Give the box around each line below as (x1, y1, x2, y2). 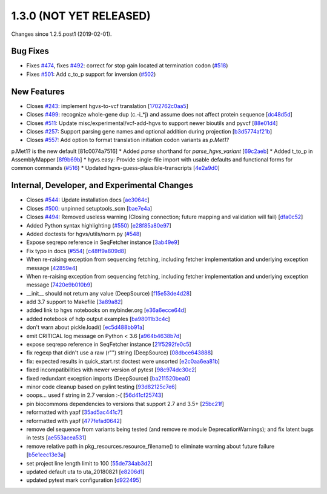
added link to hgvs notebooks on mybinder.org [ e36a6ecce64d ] (26, 306, 187, 314)
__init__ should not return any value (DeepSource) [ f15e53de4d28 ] (26, 289, 192, 297)
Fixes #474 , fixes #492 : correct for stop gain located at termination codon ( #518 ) (26, 62, 228, 69)
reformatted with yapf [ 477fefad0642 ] (26, 417, 122, 424)
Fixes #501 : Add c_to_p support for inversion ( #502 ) (26, 70, 156, 78)
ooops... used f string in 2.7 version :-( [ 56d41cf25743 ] (26, 391, 163, 399)
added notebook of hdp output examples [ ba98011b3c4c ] (26, 315, 170, 322)
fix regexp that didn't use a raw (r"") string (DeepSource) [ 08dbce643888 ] (26, 349, 213, 356)
